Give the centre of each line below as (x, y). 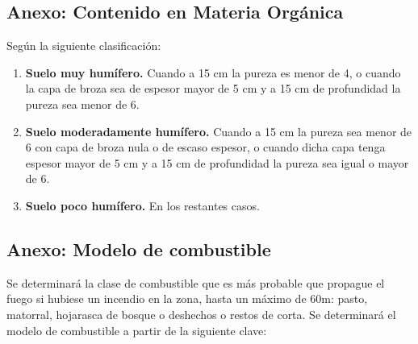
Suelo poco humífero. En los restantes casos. (142, 205)
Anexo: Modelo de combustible (139, 249)
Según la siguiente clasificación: (84, 46)
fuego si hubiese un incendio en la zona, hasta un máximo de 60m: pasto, (187, 298)
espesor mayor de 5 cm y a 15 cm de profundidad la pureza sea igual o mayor (217, 162)
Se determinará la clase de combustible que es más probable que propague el (196, 282)
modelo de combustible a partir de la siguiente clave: (137, 330)
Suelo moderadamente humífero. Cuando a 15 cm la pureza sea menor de (219, 131)
